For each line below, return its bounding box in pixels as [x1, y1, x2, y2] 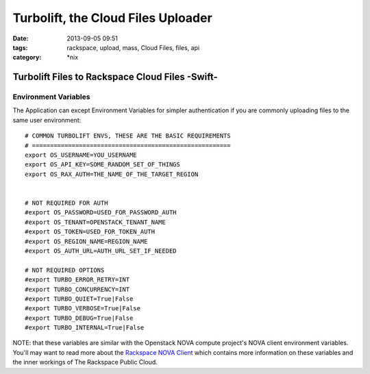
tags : [12, 43, 28, 51]
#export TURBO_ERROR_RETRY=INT [25, 276, 130, 284]
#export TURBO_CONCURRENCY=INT [25, 285, 130, 293]
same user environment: [12, 116, 82, 124]
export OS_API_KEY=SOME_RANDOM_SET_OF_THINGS [25, 161, 181, 169]
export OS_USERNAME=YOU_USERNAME [25, 151, 137, 159]
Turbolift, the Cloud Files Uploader [12, 10, 212, 25]
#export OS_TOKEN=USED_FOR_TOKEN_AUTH [25, 228, 156, 236]
